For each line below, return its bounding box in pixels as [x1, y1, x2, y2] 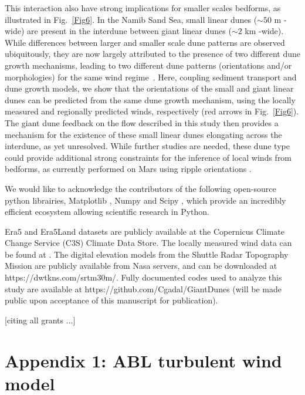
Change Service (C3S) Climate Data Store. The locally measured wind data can [5, 237, 292, 249]
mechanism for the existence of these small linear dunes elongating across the [5, 128, 282, 140]
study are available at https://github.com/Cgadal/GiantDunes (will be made [5, 282, 282, 295]
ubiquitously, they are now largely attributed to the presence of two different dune [5, 48, 300, 60]
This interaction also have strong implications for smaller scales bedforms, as [5, 2, 281, 13]
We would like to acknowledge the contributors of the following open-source [5, 182, 276, 194]
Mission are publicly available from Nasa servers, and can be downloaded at [5, 259, 277, 272]
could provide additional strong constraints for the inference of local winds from [5, 151, 292, 163]
